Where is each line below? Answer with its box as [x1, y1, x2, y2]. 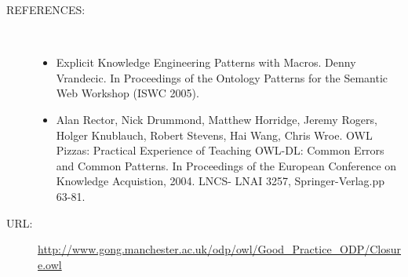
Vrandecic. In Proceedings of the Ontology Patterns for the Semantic [56, 69, 388, 86]
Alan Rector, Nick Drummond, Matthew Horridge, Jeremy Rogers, [56, 111, 377, 127]
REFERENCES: [6, 2, 86, 17]
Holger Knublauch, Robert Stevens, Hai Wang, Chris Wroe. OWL [56, 126, 373, 143]
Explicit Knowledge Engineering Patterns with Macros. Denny [56, 54, 356, 71]
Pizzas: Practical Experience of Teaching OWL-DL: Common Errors [56, 142, 384, 159]
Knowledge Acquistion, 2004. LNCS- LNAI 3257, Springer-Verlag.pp [56, 173, 385, 189]
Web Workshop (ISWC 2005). [56, 85, 199, 101]
